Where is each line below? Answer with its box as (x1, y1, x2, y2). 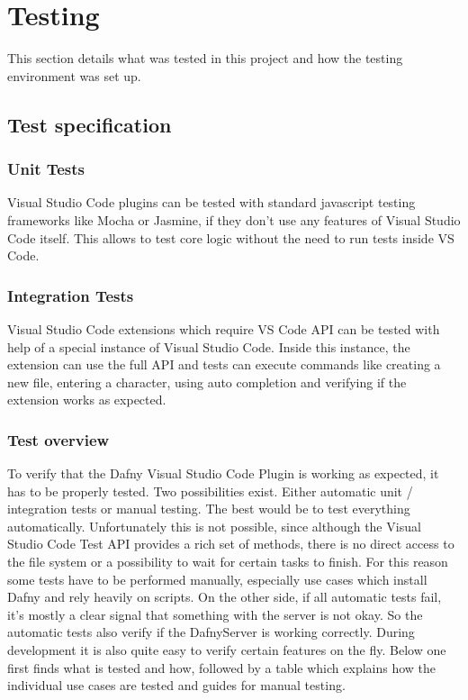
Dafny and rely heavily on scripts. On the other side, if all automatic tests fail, (7, 587, 442, 606)
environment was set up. (7, 66, 141, 85)
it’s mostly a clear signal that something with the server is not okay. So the (7, 605, 423, 623)
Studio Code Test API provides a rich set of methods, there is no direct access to (7, 534, 454, 553)
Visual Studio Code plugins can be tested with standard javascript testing (7, 193, 416, 212)
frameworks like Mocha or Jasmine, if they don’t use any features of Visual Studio (7, 210, 461, 229)
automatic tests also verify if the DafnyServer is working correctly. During (7, 623, 415, 641)
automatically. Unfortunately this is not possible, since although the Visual (7, 516, 421, 535)
